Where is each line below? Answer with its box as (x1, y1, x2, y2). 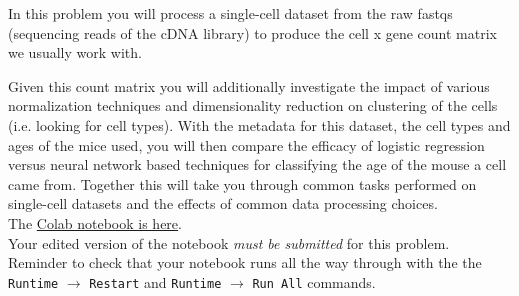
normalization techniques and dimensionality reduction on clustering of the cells (8, 95, 498, 116)
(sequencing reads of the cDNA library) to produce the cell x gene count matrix (8, 22, 497, 43)
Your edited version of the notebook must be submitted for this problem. (8, 232, 450, 253)
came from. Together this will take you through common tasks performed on (8, 173, 477, 194)
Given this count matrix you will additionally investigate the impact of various (8, 75, 490, 96)
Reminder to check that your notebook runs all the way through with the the (8, 252, 482, 273)
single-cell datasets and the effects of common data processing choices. (8, 193, 438, 214)
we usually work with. (8, 42, 142, 63)
